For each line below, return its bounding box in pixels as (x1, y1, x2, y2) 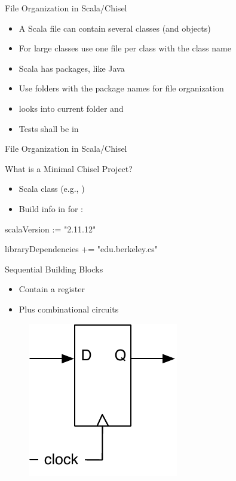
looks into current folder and (19, 102, 124, 114)
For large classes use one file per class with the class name (19, 42, 231, 54)
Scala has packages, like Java (19, 62, 125, 74)
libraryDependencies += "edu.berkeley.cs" (5, 243, 158, 255)
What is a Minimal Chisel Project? (5, 162, 133, 174)
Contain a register (19, 283, 85, 295)
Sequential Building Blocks (5, 262, 103, 275)
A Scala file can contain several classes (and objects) (19, 22, 211, 34)
